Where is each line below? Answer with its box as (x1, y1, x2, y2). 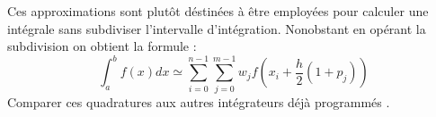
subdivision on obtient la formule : (7, 37, 197, 55)
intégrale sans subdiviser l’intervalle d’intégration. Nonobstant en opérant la (7, 19, 426, 38)
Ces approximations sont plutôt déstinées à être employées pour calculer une (7, 2, 429, 20)
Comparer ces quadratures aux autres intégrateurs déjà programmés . (7, 92, 390, 111)
